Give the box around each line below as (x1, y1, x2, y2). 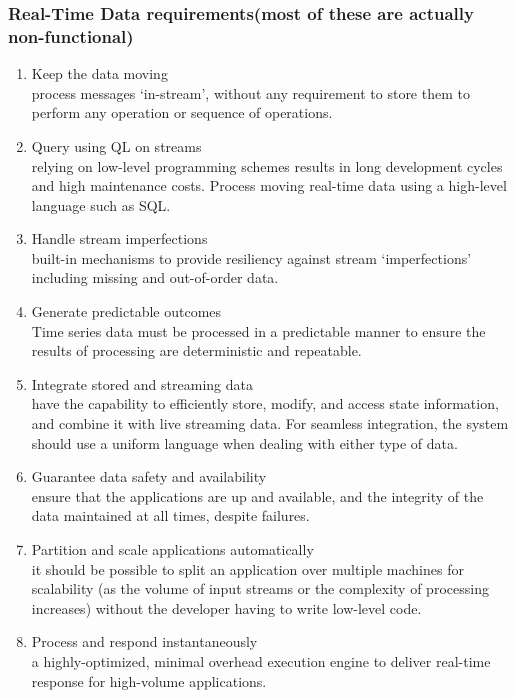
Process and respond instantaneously (31, 631, 258, 652)
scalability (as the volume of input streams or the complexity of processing (31, 578, 489, 599)
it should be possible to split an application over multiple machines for (31, 558, 464, 579)
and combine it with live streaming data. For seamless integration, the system (31, 413, 509, 434)
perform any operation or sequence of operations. (31, 102, 333, 123)
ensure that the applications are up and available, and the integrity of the (31, 485, 484, 506)
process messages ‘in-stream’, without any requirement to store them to (31, 82, 470, 103)
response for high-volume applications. (31, 670, 267, 691)
